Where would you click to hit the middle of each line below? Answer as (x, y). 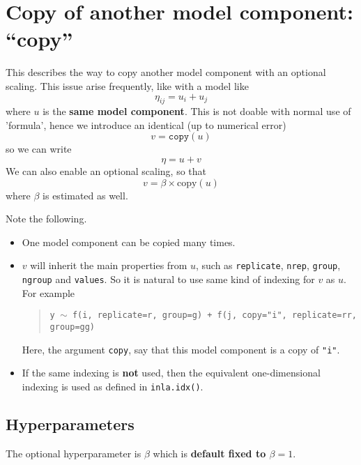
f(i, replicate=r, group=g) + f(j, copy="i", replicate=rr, (214, 315)
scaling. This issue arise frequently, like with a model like (127, 85)
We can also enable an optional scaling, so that (106, 171)
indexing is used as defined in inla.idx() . (113, 386)
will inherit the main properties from (109, 265)
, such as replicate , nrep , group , (268, 265)
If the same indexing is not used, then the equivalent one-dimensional (171, 373)
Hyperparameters (70, 424)
